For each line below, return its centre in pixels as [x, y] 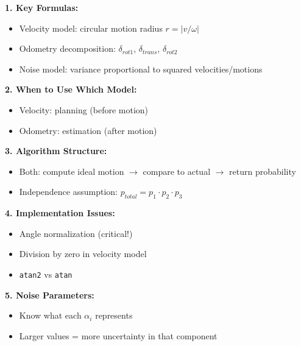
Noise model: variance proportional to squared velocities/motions [141, 69]
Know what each [50, 315]
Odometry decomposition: [67, 48]
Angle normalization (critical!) [76, 233]
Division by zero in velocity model [83, 254]
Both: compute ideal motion [72, 171]
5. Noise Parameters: [50, 295]
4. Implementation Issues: [60, 213]
